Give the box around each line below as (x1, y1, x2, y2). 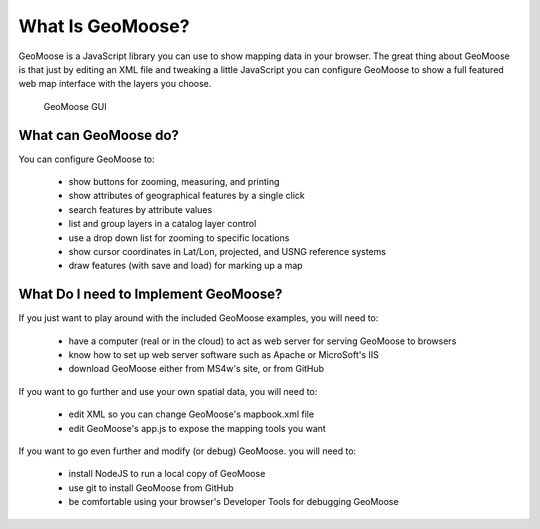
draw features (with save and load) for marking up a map (68, 260, 304, 272)
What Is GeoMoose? (18, 15, 190, 37)
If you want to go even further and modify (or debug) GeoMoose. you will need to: (18, 445, 357, 457)
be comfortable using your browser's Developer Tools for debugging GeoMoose (68, 496, 399, 508)
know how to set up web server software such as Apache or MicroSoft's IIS (68, 349, 379, 361)
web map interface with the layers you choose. (18, 78, 212, 90)
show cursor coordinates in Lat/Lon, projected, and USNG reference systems (68, 245, 387, 257)
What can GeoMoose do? (18, 126, 180, 144)
